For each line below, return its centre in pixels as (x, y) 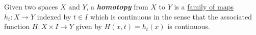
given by (89, 26)
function (17, 26)
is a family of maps (204, 6)
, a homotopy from (117, 6)
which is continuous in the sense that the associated (171, 16)
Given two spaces (31, 6)
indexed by (54, 16)
